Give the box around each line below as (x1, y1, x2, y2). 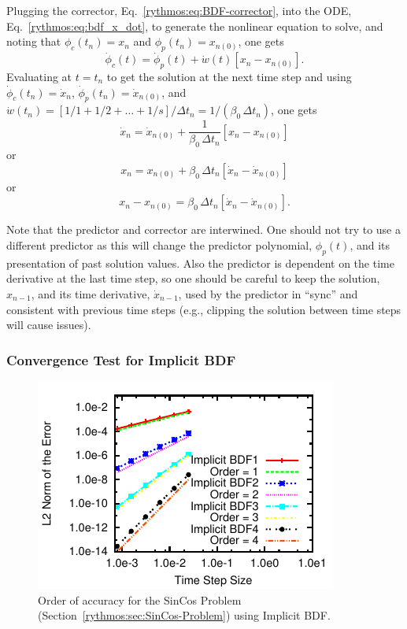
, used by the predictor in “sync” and (178, 286, 358, 302)
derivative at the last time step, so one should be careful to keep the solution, (6, 270, 380, 287)
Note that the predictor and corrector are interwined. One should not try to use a (6, 221, 401, 238)
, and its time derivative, (31, 286, 150, 302)
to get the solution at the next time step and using (106, 68, 352, 84)
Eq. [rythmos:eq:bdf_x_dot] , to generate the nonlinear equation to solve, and (6, 17, 383, 34)
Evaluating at (6, 68, 72, 84)
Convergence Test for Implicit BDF (6, 350, 236, 369)
